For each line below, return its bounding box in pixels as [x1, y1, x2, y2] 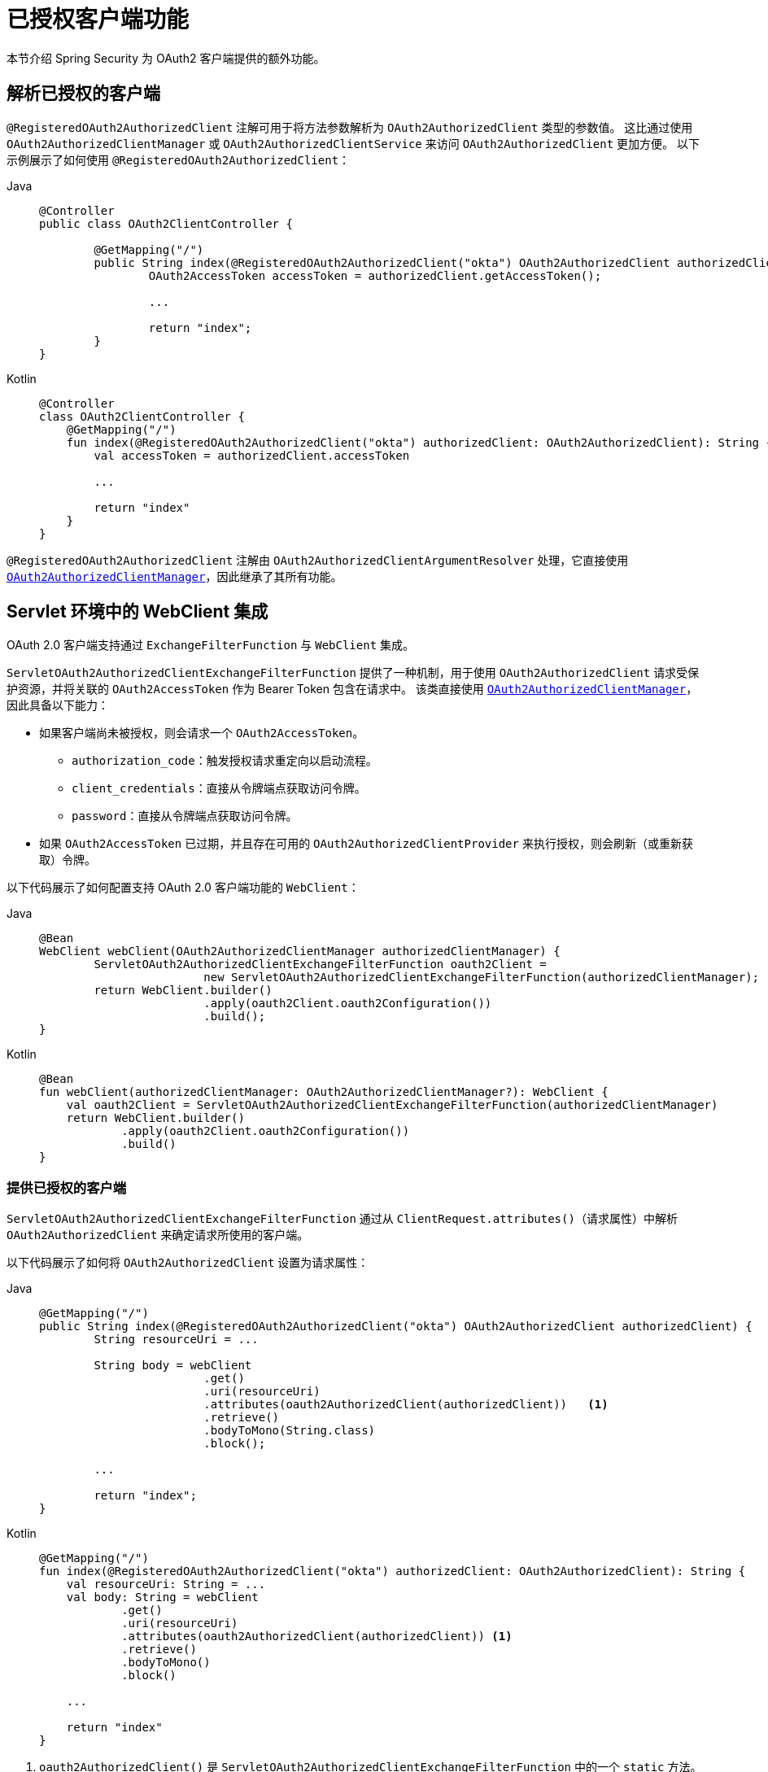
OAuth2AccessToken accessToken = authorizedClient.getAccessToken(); [148, 268, 602, 282]
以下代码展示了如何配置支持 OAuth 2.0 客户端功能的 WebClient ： [7, 880, 360, 895]
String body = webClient [94, 1359, 252, 1373]
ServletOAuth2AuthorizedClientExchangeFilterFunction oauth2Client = [94, 958, 547, 971]
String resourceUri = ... [94, 1333, 259, 1346]
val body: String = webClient [66, 1591, 259, 1604]
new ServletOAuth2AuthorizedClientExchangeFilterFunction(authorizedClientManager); [203, 971, 760, 984]
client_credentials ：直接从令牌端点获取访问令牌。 [72, 781, 366, 796]
